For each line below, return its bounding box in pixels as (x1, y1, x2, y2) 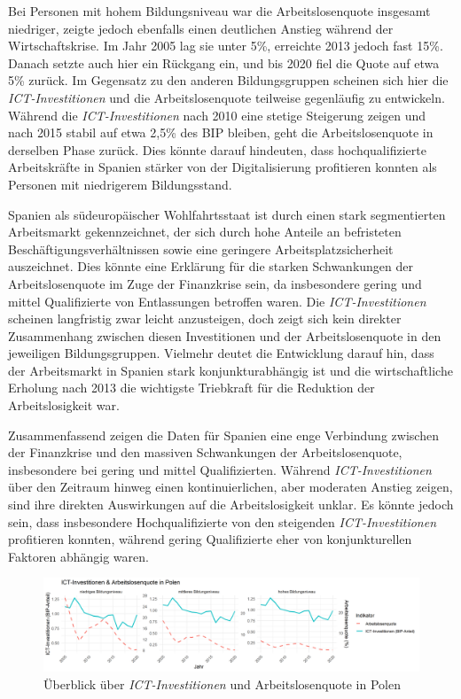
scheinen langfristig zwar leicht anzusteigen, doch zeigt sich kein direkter (8, 309, 402, 328)
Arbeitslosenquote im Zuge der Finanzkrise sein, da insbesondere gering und (8, 274, 422, 292)
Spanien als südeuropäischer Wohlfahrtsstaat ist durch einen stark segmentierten (8, 205, 446, 223)
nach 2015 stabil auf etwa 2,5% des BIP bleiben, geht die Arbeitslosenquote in (8, 123, 434, 142)
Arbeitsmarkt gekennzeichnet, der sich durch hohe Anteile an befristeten (8, 222, 402, 241)
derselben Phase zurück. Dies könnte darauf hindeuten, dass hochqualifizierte (8, 140, 426, 159)
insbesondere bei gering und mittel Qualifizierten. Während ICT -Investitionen (8, 460, 432, 478)
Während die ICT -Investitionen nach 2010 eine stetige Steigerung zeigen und (8, 105, 426, 124)
